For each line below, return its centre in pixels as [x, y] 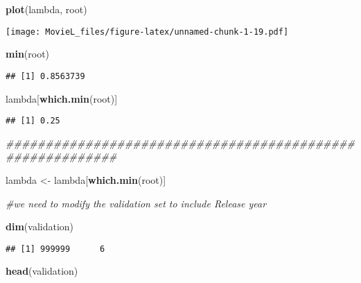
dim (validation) [40, 226]
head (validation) [42, 271]
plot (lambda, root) [46, 9]
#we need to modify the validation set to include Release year [136, 203]
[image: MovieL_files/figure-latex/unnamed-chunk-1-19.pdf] [147, 32]
